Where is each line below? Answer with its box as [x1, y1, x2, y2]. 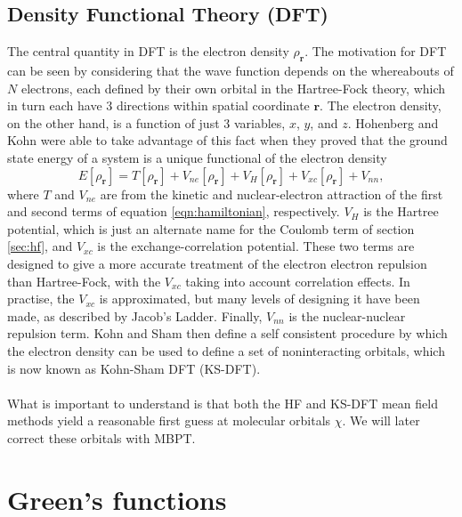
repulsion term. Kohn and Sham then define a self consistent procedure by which [7, 324, 448, 343]
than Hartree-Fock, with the [7, 271, 161, 290]
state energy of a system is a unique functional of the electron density [7, 148, 387, 166]
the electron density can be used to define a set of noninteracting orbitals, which [7, 341, 445, 359]
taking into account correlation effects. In [185, 271, 410, 290]
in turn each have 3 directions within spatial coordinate [7, 96, 310, 115]
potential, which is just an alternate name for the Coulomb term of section [7, 219, 415, 238]
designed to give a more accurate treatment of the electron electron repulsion [7, 254, 427, 272]
